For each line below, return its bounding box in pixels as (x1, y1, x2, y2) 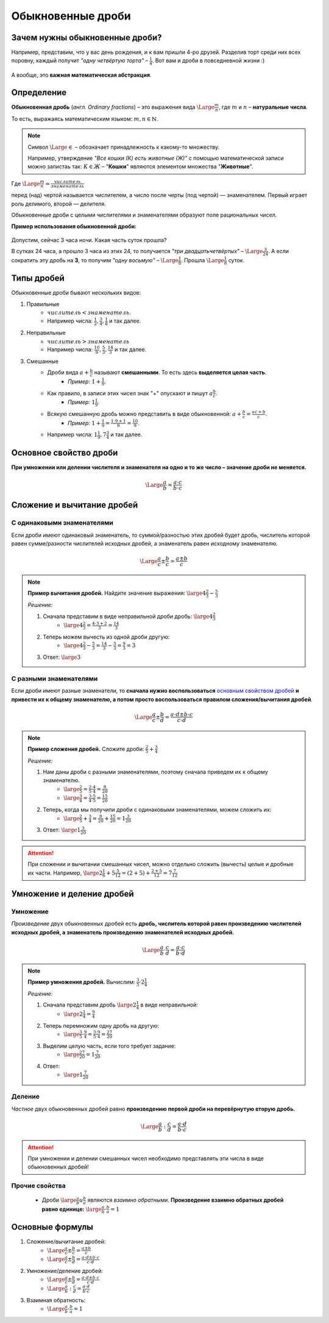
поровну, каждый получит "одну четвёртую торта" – (11, 57, 149, 64)
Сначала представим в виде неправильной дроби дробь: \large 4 (43, 612, 213, 620)
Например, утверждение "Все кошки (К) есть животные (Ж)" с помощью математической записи (27, 154, 285, 162)
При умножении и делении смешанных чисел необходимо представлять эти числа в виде (27, 1155, 264, 1162)
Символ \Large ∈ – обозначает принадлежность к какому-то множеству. (27, 143, 220, 151)
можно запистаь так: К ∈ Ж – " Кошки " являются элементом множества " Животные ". (27, 163, 253, 170)
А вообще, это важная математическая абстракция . (11, 71, 152, 79)
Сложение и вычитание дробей (11, 500, 138, 511)
